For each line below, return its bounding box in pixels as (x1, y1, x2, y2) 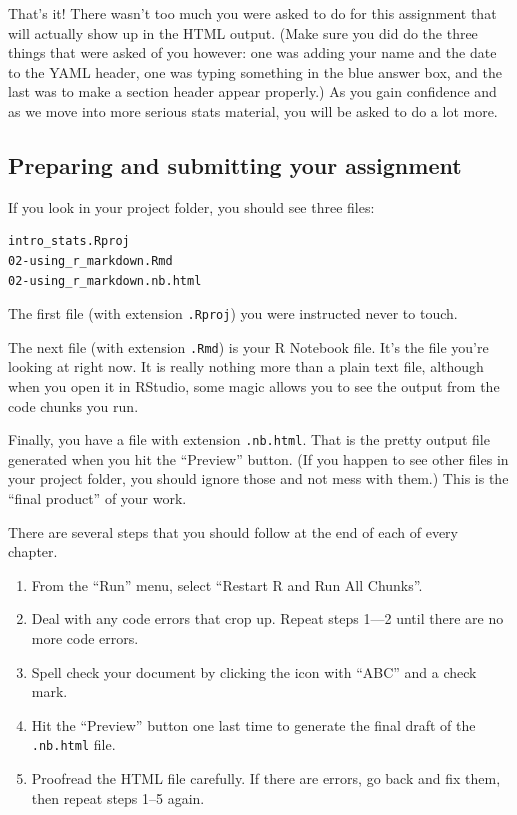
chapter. (8, 541, 58, 562)
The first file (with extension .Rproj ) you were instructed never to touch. (8, 303, 458, 324)
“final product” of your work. (8, 488, 187, 509)
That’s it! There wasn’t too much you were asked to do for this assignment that (8, 3, 497, 23)
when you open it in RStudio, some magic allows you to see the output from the (8, 376, 500, 397)
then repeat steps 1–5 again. (31, 787, 205, 808)
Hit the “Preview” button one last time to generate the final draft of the (31, 714, 476, 735)
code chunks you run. (8, 395, 139, 416)
